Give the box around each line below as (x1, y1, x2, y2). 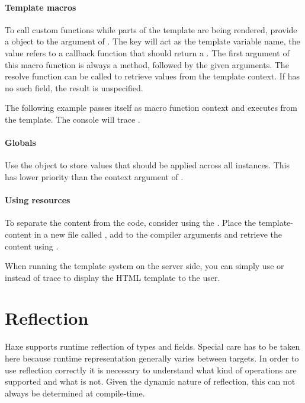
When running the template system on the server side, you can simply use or (5, 260, 284, 272)
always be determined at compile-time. (5, 386, 145, 399)
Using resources (5, 194, 70, 206)
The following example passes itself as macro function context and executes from (5, 101, 297, 114)
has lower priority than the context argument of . (5, 170, 184, 183)
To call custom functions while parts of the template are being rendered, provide (5, 23, 297, 36)
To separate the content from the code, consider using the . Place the (5, 216, 256, 229)
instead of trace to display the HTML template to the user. (5, 271, 220, 283)
